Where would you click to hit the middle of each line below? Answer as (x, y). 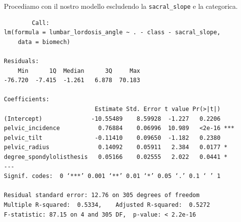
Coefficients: (27, 100)
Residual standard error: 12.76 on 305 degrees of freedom (102, 195)
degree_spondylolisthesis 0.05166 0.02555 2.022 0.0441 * (116, 157)
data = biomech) (44, 42)
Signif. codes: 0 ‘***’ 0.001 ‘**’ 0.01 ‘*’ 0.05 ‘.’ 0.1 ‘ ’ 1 (112, 176)
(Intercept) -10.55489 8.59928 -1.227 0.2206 (112, 119)
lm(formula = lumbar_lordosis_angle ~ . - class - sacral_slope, (112, 33)
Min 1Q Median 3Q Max (79, 71)
